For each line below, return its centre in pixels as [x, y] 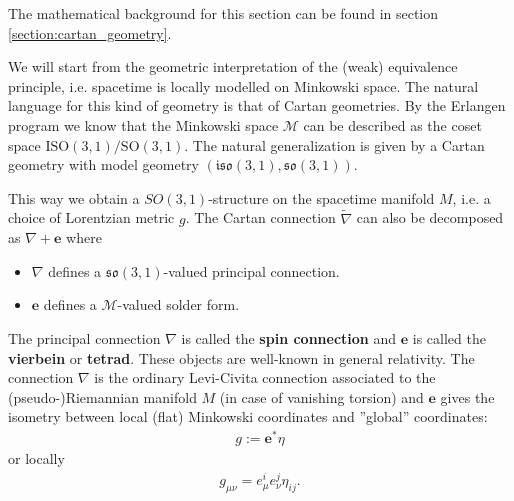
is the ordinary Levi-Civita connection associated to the [265, 377]
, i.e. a [471, 197]
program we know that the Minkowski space [143, 124]
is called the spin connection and [289, 337]
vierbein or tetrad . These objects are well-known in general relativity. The [241, 357]
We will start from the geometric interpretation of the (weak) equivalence [233, 66]
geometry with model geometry [104, 164]
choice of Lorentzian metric [91, 217]
